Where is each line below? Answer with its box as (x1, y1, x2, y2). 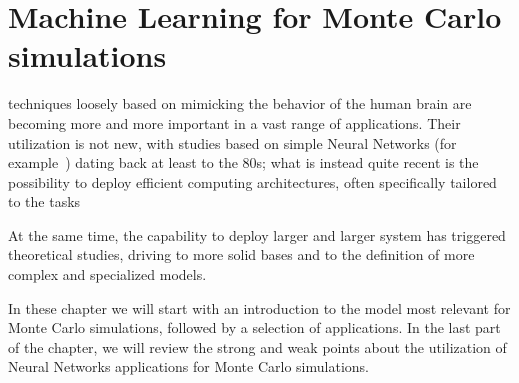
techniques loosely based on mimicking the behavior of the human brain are (8, 93, 472, 114)
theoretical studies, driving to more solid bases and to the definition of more (8, 244, 475, 265)
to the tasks (8, 191, 81, 212)
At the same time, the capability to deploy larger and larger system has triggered (8, 224, 506, 245)
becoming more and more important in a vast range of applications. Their (8, 112, 461, 133)
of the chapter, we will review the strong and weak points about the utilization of (8, 336, 507, 357)
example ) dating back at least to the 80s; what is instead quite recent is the (8, 152, 479, 173)
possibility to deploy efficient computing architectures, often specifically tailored (8, 171, 497, 192)
